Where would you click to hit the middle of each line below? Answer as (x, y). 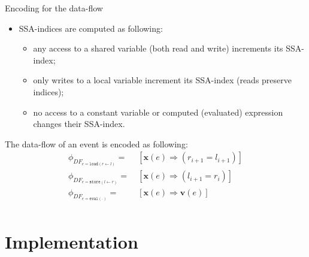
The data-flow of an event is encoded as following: (96, 143)
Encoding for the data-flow (54, 8)
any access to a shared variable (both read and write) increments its (158, 48)
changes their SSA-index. (79, 124)
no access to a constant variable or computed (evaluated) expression (158, 112)
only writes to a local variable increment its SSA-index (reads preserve (163, 80)
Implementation (72, 242)
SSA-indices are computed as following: (91, 28)
